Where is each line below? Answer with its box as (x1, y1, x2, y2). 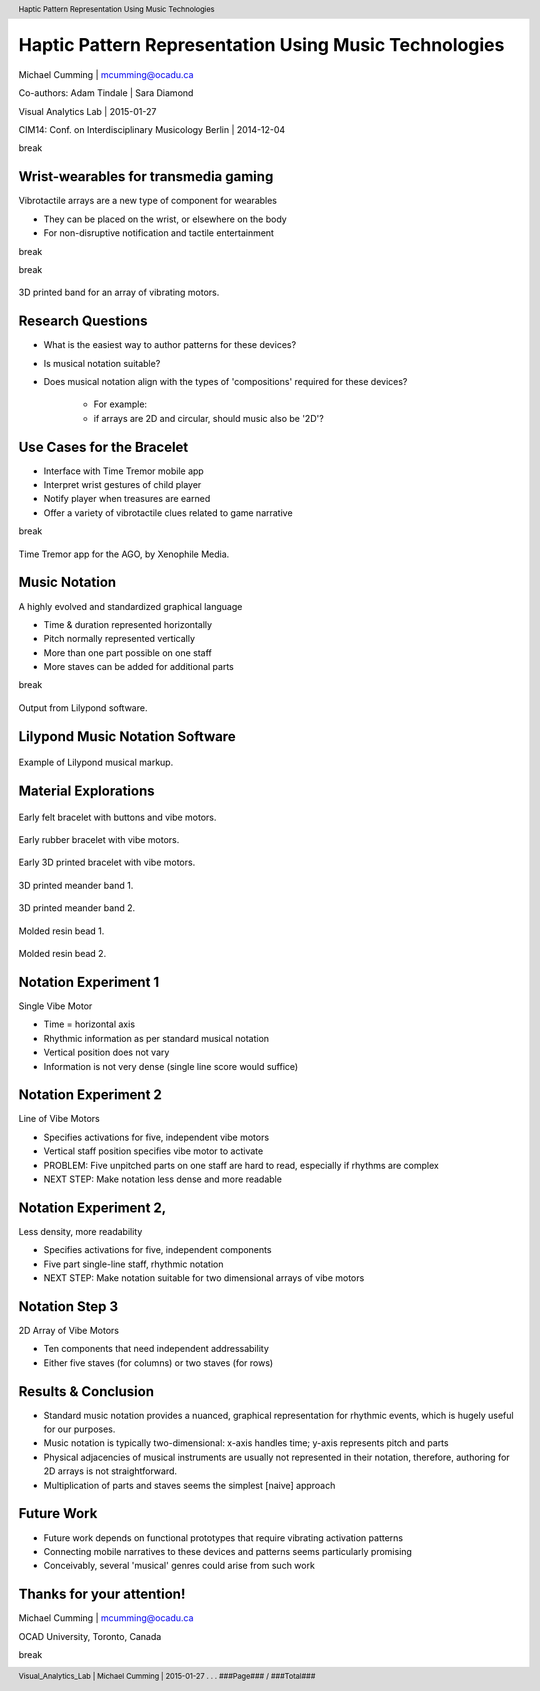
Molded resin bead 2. (18, 948, 107, 960)
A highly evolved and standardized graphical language (18, 600, 243, 612)
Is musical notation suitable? (43, 357, 161, 369)
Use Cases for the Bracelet (18, 438, 189, 455)
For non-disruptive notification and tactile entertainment (43, 227, 275, 239)
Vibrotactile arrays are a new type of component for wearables (18, 195, 278, 207)
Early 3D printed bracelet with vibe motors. (18, 856, 196, 869)
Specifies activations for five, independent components (43, 1244, 272, 1256)
